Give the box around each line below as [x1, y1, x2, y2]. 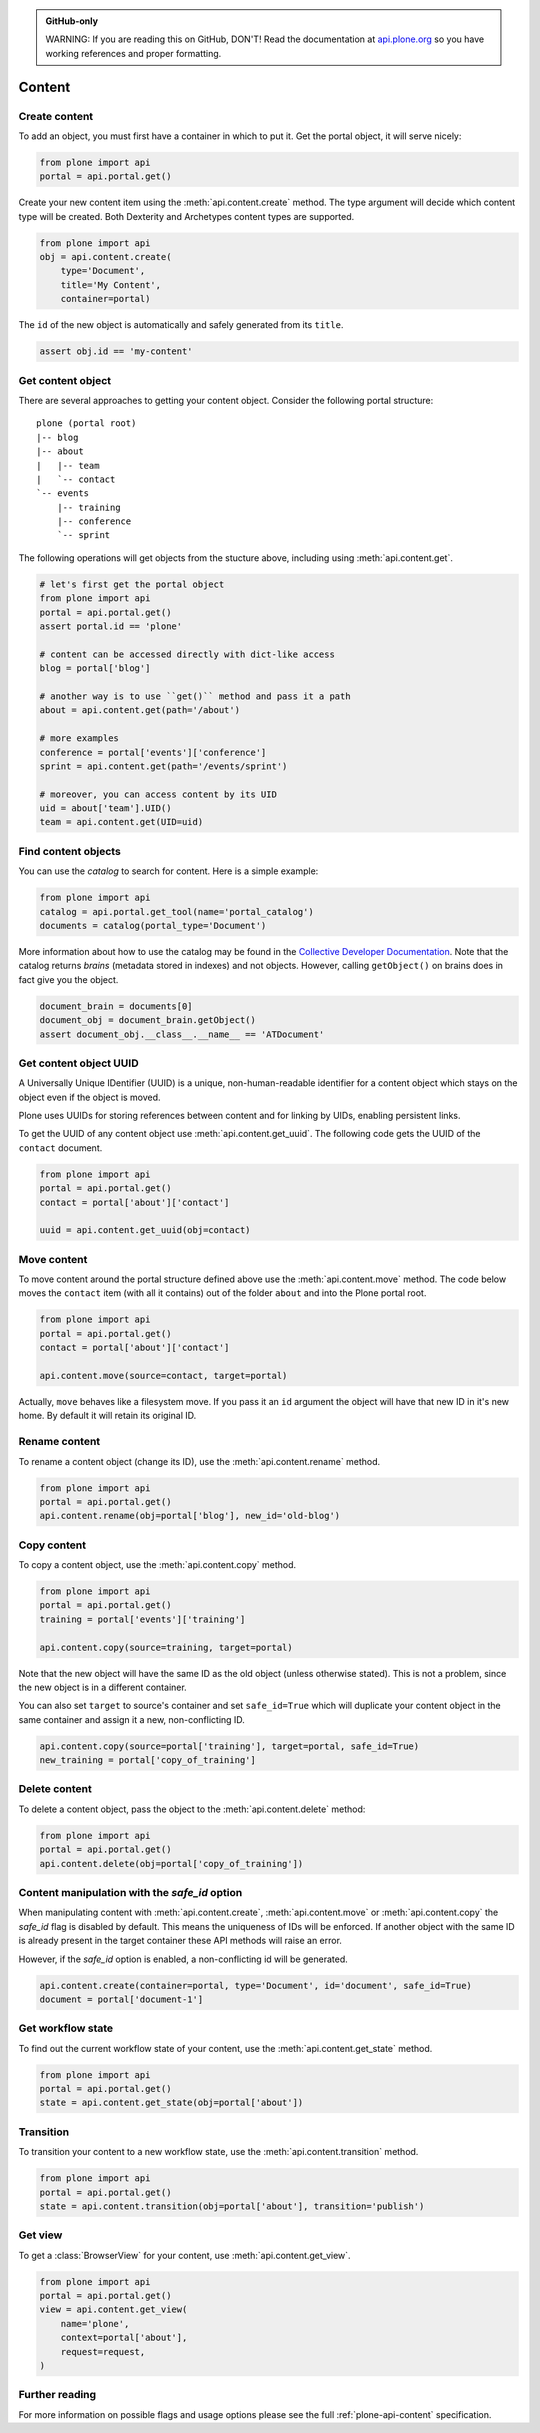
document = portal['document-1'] [39, 1993, 204, 2005]
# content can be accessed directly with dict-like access [39, 648, 335, 660]
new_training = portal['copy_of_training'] [39, 1755, 257, 1766]
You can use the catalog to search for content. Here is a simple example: [18, 865, 319, 877]
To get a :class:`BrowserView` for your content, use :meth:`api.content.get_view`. [18, 2249, 351, 2261]
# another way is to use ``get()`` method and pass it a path [39, 690, 351, 702]
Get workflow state [18, 2021, 114, 2035]
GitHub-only [45, 15, 99, 27]
